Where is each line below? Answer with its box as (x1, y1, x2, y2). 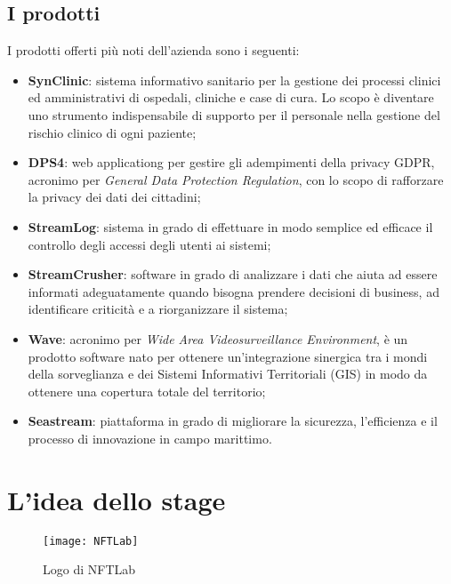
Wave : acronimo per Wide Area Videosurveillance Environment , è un (28, 329, 408, 348)
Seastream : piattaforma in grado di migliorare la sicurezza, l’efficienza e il (28, 412, 438, 430)
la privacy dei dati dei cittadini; (28, 188, 201, 206)
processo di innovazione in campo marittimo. (28, 428, 272, 447)
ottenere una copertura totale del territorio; (28, 381, 266, 400)
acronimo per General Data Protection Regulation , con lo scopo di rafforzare (28, 170, 444, 188)
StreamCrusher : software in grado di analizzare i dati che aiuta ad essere (28, 265, 438, 284)
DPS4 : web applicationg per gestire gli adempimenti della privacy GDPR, (28, 153, 435, 172)
